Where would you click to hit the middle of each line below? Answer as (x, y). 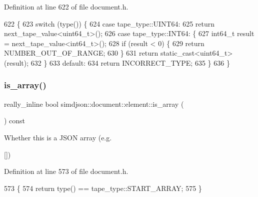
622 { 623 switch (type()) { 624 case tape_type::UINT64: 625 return (109, 23)
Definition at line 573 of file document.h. (66, 171)
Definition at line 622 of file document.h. (66, 7)
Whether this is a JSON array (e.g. (58, 137)
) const (15, 121)
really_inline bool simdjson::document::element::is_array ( (94, 104)
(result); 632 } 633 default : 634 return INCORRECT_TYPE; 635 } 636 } (117, 62)
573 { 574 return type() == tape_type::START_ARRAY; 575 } (103, 188)
